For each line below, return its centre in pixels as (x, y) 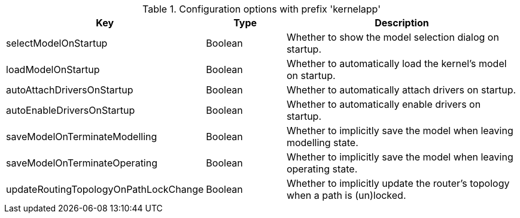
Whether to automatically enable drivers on (384, 104)
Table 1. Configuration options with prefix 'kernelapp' (261, 9)
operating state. (322, 169)
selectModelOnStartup (57, 43)
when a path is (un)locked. (346, 195)
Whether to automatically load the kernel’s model (396, 63)
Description (402, 23)
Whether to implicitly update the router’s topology (398, 183)
